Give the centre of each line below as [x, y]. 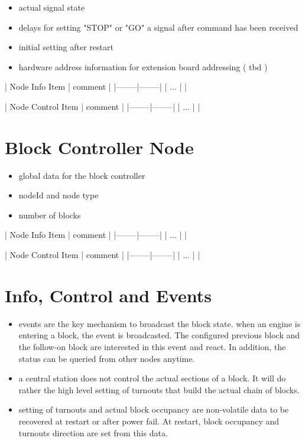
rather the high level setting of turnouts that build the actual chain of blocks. [159, 389]
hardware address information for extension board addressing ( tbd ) [143, 66]
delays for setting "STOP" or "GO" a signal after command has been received [158, 27]
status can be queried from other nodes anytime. [107, 358]
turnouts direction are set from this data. [93, 432]
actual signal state [52, 7]
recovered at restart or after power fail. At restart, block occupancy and [149, 421]
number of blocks [50, 215]
